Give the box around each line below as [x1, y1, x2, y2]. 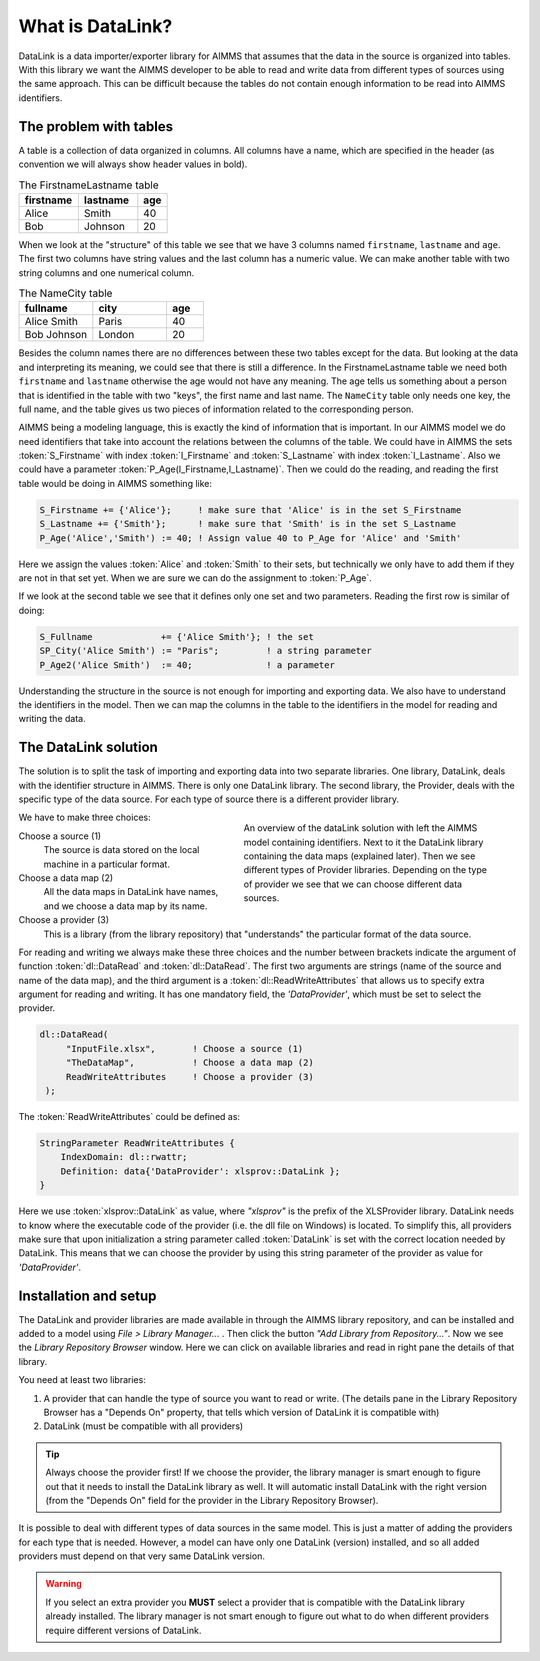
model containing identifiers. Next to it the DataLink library [243, 836, 484, 848]
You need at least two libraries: [18, 1374, 147, 1386]
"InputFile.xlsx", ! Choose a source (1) [65, 1043, 304, 1054]
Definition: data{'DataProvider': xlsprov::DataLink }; [60, 1165, 341, 1177]
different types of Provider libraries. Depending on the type [243, 864, 487, 876]
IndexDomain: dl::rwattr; [60, 1151, 188, 1163]
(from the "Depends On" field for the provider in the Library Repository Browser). [45, 1494, 379, 1506]
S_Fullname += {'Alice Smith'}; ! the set [39, 631, 314, 642]
